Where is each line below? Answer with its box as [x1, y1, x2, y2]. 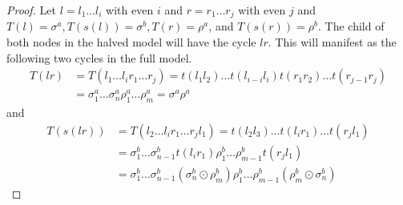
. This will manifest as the [268, 34, 397, 50]
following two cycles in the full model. [6, 49, 192, 66]
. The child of [318, 18, 385, 34]
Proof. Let [6, 2, 56, 18]
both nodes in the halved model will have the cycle [6, 34, 256, 50]
